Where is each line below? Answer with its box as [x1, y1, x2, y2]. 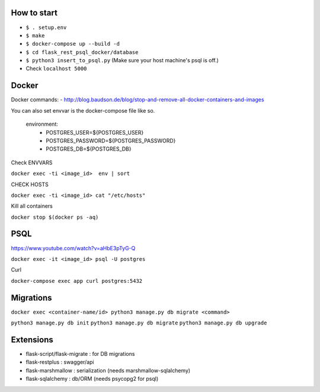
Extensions [11, 334, 53, 345]
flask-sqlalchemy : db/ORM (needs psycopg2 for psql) [25, 375, 159, 383]
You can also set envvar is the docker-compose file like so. [11, 107, 155, 114]
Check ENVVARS [11, 159, 53, 166]
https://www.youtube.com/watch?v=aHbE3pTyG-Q [11, 244, 136, 251]
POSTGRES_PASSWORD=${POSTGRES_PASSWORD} [46, 137, 176, 144]
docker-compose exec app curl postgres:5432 [11, 278, 143, 284]
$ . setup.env [25, 24, 67, 31]
